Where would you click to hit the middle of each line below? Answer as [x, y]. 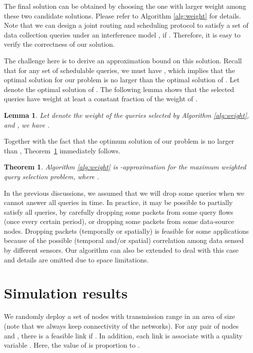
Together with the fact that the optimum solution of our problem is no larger [119, 141]
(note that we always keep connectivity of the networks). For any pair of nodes [121, 325]
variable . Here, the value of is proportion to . [72, 345]
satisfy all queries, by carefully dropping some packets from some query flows [119, 212]
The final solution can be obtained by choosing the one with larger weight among [125, 6]
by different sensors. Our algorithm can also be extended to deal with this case [121, 250]
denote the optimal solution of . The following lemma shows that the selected [119, 89]
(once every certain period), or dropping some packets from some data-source [119, 221]
